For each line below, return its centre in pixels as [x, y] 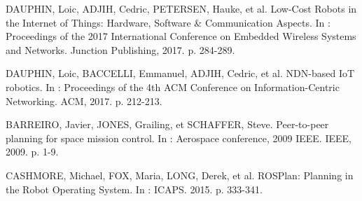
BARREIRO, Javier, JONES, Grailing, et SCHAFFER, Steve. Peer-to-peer [167, 124]
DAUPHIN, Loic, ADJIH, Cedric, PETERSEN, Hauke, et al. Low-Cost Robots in [181, 8]
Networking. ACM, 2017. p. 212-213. [84, 100]
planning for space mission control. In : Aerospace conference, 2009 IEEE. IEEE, [179, 138]
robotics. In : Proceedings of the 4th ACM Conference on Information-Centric [173, 86]
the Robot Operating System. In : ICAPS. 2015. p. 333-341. [134, 189]
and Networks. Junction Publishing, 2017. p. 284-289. [120, 49]
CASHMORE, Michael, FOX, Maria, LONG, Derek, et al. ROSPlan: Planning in [180, 175]
